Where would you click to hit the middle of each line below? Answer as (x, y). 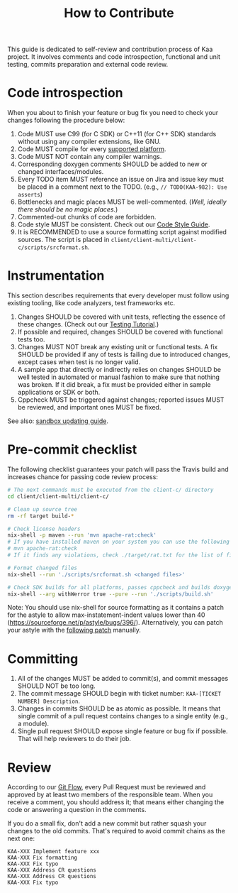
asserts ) (30, 195)
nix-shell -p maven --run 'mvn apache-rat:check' (82, 535)
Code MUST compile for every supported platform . (92, 149)
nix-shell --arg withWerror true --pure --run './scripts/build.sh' (110, 594)
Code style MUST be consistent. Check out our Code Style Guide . (114, 224)
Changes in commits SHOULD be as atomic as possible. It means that (119, 708)
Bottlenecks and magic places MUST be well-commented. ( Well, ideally (122, 202)
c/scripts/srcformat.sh (53, 248)
